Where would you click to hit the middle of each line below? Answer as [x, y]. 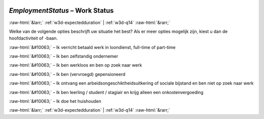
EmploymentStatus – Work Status [61, 11]
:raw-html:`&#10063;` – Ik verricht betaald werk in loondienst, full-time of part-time [92, 47]
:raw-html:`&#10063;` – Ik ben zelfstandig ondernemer [64, 56]
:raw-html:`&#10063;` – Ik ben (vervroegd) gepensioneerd [67, 74]
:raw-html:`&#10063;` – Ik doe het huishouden [55, 101]
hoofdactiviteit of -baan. [33, 38]
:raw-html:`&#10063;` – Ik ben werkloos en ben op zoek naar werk [76, 65]
